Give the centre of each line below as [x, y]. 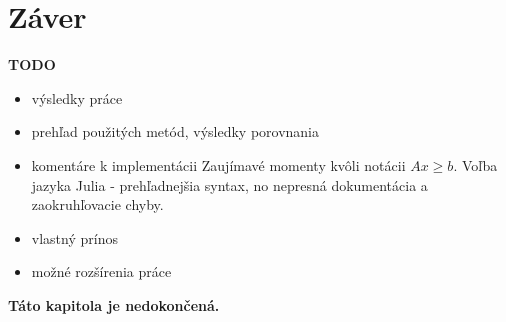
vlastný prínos [74, 237]
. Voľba [475, 164]
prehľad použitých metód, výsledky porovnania [175, 131]
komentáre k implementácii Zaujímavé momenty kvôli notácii [218, 164]
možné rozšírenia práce [101, 271]
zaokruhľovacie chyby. [97, 204]
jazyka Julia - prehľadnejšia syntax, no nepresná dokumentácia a [229, 184]
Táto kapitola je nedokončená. [114, 304]
